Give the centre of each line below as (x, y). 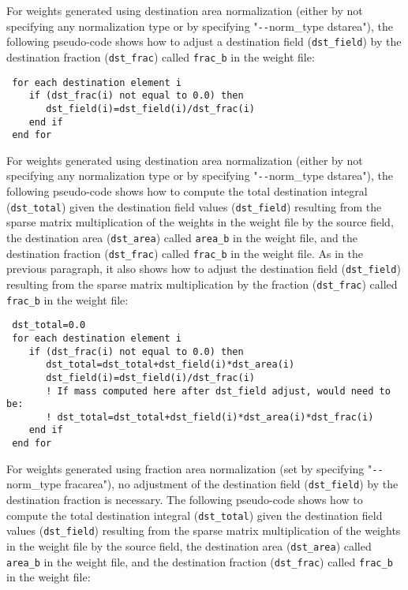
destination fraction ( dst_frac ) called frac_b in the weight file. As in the (185, 253)
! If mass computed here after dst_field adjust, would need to (218, 391)
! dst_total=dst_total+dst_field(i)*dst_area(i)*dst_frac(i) (210, 417)
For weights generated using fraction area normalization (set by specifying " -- (195, 468)
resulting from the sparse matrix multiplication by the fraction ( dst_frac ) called (202, 284)
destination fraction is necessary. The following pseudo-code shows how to (185, 500)
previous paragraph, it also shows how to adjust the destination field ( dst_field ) (204, 269)
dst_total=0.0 (49, 325)
